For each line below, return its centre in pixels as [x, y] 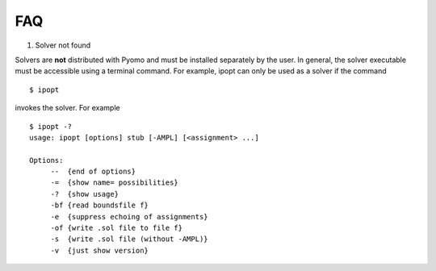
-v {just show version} [100, 250]
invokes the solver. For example [67, 108]
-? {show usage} [85, 194]
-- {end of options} [93, 172]
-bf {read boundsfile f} [100, 205]
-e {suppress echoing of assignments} [130, 217]
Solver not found [63, 45]
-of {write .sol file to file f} [117, 228]
